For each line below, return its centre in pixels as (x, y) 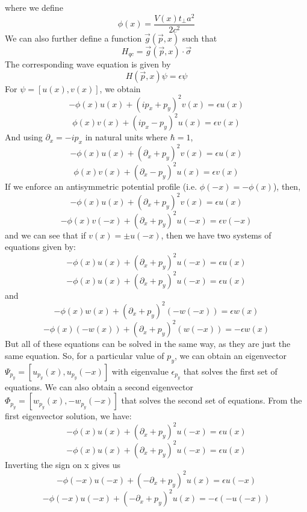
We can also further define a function (73, 38)
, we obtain (120, 88)
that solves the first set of (230, 371)
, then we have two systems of (216, 235)
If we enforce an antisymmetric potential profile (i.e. (101, 186)
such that (200, 38)
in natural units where (126, 137)
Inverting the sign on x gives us (63, 464)
